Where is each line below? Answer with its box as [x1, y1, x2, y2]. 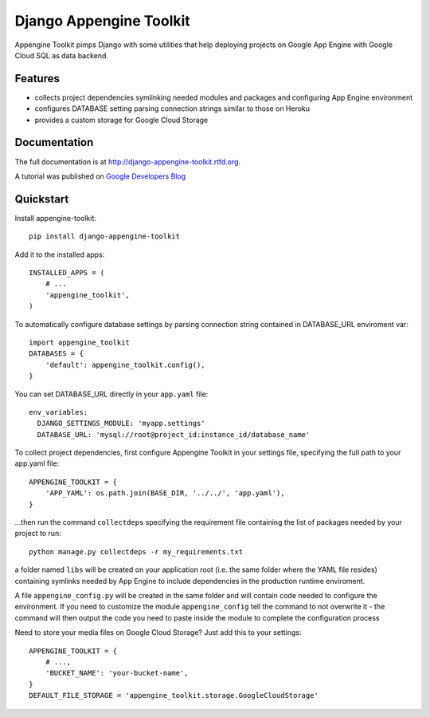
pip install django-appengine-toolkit [29, 232, 181, 241]
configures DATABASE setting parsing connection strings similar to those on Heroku [34, 104, 311, 113]
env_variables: [29, 408, 88, 416]
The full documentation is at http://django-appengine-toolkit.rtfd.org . [14, 156, 241, 167]
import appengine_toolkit [29, 337, 131, 347]
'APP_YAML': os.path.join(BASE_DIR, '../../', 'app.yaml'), [45, 489, 286, 498]
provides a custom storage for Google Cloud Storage [34, 115, 209, 124]
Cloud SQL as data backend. [14, 50, 109, 60]
